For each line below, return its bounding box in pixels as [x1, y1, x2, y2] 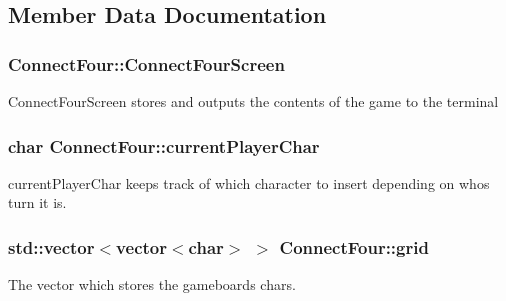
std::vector [8, 234, 95, 259]
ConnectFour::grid [279, 234, 429, 259]
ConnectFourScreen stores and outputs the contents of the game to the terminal [8, 91, 499, 111]
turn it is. [8, 192, 67, 213]
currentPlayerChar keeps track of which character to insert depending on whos [8, 172, 490, 193]
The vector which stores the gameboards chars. [8, 274, 296, 295]
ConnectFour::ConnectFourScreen [8, 51, 285, 76]
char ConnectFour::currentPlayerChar [8, 133, 320, 158]
